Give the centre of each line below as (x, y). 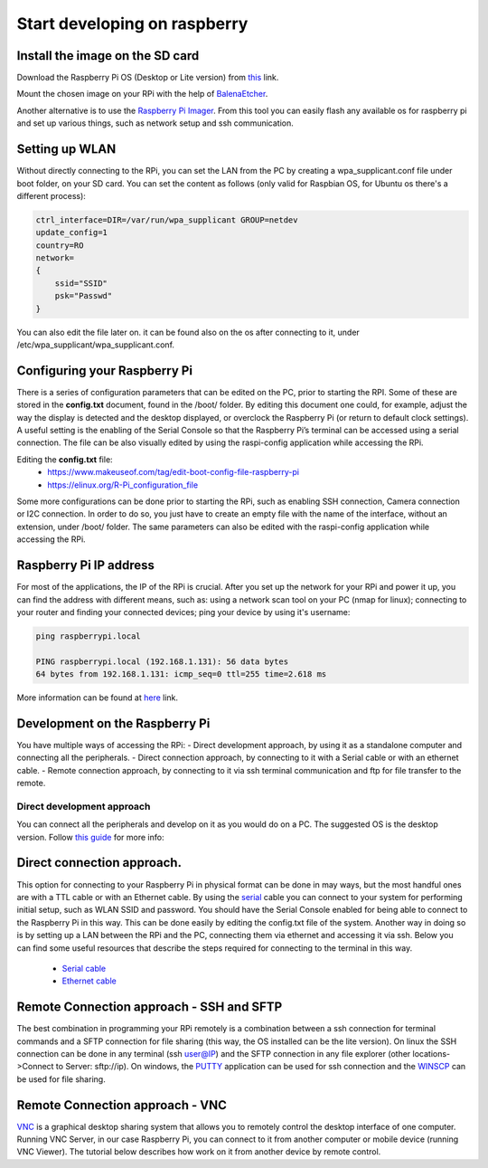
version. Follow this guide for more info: (90, 837)
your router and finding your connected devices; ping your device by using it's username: (183, 612)
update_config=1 (72, 233)
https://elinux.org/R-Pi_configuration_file (123, 485)
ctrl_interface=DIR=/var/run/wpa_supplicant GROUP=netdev (167, 220)
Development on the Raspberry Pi (113, 723)
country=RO (60, 245)
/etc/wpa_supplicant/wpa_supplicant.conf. (96, 345)
